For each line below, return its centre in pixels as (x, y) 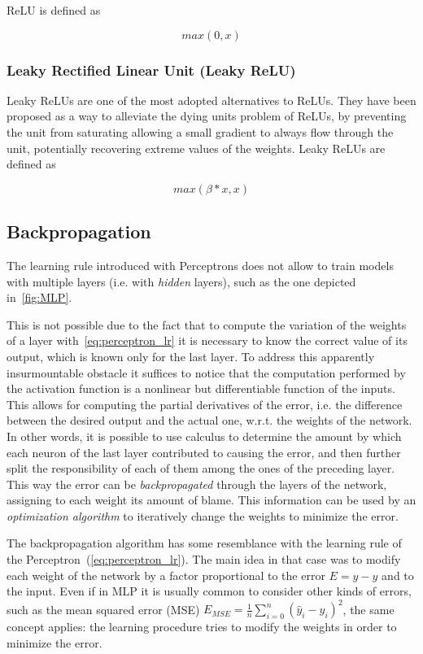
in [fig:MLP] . (39, 297)
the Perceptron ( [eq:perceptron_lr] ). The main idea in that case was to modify (204, 559)
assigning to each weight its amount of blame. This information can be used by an (211, 500)
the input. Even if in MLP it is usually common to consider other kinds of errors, (209, 591)
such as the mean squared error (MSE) (103, 609)
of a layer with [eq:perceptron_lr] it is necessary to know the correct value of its (207, 340)
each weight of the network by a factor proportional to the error (166, 575)
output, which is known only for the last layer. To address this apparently (191, 356)
